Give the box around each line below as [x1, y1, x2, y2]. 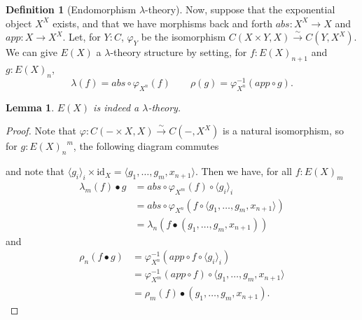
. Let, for [62, 29, 101, 44]
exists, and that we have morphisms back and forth [53, 15, 272, 30]
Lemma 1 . [6, 99, 55, 114]
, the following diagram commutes [73, 139, 219, 153]
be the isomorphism [141, 29, 226, 44]
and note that [6, 164, 65, 179]
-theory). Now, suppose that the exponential [145, 2, 335, 16]
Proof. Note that [6, 123, 77, 138]
